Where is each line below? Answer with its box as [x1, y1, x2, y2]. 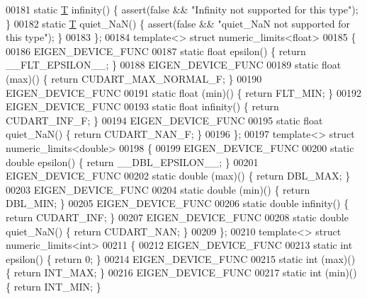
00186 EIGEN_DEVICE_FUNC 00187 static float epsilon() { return [6, 43, 306, 58]
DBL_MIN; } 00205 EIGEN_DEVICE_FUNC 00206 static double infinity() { [6, 196, 349, 211]
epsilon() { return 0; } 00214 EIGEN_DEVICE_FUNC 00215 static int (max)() [6, 251, 356, 266]
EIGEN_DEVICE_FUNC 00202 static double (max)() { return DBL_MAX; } [6, 168, 351, 183]
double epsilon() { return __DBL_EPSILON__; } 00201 [6, 154, 259, 169]
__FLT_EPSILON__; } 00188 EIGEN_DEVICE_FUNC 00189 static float [6, 57, 341, 72]
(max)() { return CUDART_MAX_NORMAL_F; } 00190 [6, 71, 262, 86]
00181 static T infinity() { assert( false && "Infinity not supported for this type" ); [6, 2, 358, 16]
